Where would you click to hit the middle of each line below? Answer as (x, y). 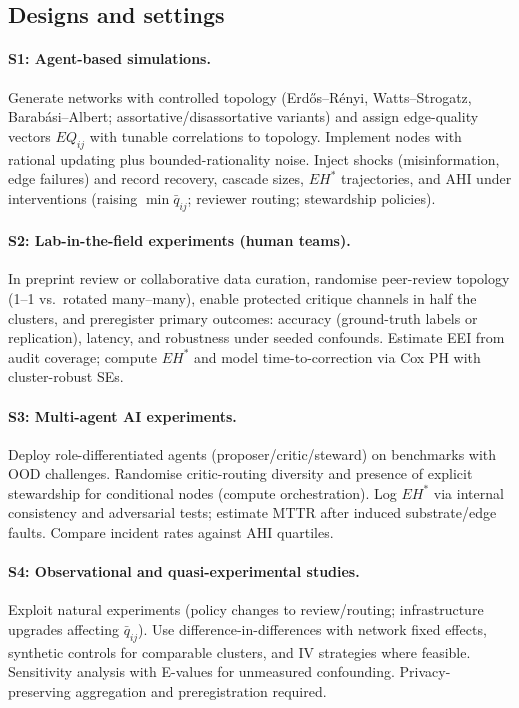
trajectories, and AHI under (426, 178)
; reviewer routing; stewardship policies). (311, 197)
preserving (39, 691)
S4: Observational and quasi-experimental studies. (184, 571)
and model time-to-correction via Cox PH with (337, 356)
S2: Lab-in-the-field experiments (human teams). (179, 240)
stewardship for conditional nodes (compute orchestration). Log (202, 492)
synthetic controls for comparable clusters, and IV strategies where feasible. (239, 651)
